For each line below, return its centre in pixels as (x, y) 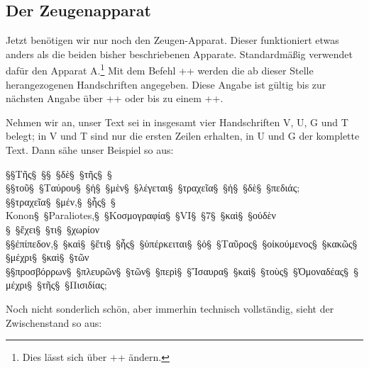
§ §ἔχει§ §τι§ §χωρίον (53, 229)
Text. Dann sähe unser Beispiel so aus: (90, 150)
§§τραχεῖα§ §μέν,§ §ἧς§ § (61, 201)
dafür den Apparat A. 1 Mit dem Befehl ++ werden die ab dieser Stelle (160, 69)
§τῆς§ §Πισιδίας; (72, 285)
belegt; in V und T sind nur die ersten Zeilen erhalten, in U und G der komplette (183, 136)
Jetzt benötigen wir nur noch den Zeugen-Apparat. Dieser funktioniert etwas (172, 40)
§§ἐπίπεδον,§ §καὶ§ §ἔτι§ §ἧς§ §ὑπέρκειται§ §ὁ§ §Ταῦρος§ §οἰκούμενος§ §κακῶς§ (182, 243)
